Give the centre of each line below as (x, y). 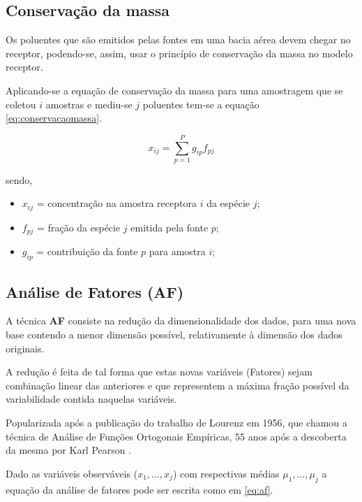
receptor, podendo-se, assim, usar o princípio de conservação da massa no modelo (179, 53)
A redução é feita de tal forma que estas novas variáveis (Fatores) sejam (159, 372)
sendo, (19, 179)
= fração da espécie (79, 227)
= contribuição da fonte (87, 251)
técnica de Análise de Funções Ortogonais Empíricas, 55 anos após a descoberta (176, 436)
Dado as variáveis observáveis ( (72, 473)
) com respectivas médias (226, 473)
